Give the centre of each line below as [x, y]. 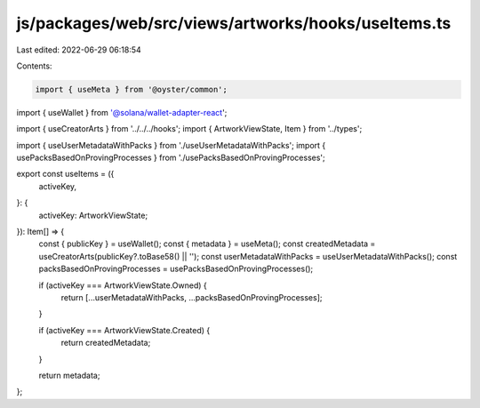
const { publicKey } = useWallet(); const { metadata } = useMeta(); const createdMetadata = [207, 244]
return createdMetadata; [106, 343]
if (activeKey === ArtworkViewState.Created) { [124, 330]
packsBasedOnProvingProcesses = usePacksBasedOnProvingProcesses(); [176, 269]
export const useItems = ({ [65, 174]
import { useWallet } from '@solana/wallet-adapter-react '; [122, 112]
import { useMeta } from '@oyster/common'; [132, 89]
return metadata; [69, 375]
